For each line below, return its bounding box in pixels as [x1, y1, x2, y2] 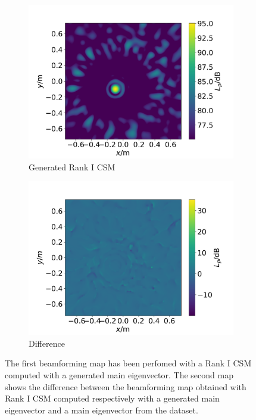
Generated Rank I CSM [29, 160, 115, 173]
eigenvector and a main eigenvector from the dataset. [5, 403, 198, 416]
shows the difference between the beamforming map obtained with [5, 380, 246, 393]
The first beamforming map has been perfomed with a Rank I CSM [5, 357, 252, 369]
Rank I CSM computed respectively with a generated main [5, 392, 220, 405]
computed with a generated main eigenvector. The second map [5, 368, 233, 381]
